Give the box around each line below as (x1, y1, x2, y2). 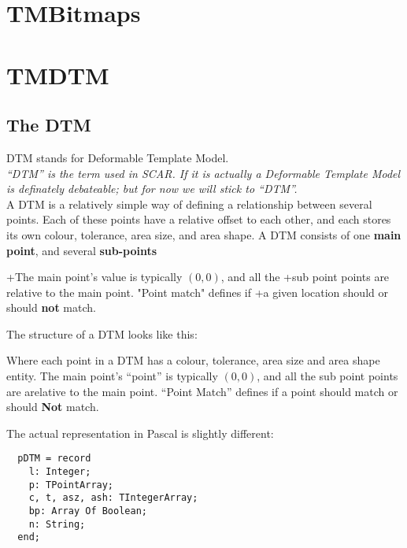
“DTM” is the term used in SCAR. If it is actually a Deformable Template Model (6, 165, 401, 181)
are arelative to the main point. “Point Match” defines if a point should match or (6, 383, 398, 399)
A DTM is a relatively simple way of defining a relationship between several (6, 195, 372, 212)
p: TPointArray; (28, 479, 114, 491)
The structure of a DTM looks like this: (6, 325, 198, 342)
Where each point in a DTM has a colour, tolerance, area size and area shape (6, 352, 380, 368)
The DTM (6, 113, 91, 137)
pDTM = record (17, 453, 91, 465)
